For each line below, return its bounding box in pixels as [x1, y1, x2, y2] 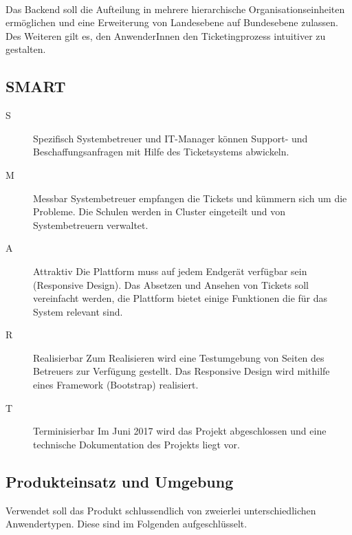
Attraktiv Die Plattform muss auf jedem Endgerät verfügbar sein [33, 263, 307, 278]
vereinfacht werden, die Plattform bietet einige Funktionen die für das [33, 291, 328, 305]
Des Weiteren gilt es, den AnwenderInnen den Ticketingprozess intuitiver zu [5, 28, 326, 43]
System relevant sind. [33, 304, 123, 318]
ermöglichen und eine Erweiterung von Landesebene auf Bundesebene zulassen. [5, 15, 339, 30]
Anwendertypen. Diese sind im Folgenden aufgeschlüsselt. [5, 516, 247, 531]
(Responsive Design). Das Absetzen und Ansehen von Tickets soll [33, 277, 309, 292]
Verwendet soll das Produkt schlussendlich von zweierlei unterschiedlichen [5, 503, 316, 517]
